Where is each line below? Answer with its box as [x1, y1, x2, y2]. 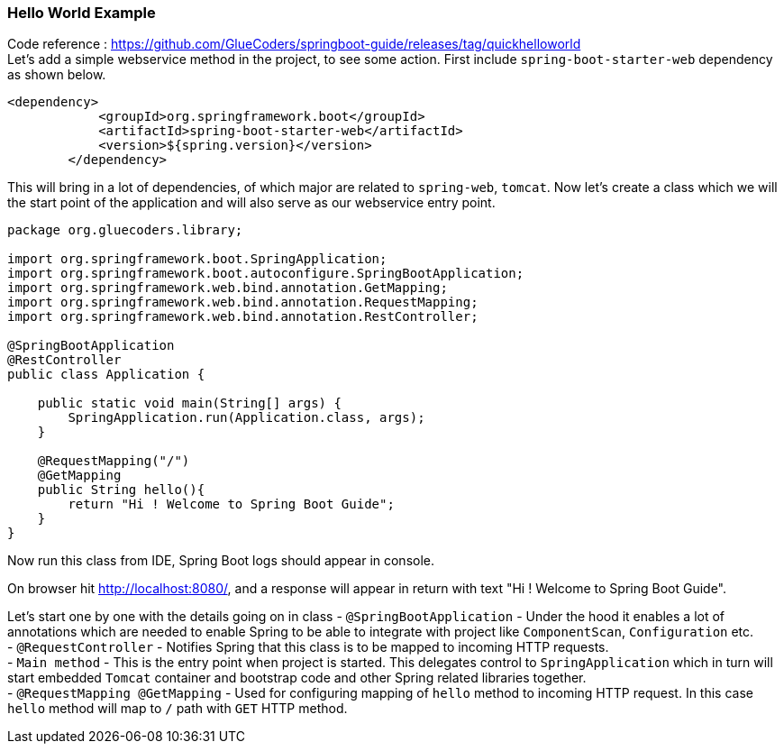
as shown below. [7, 67, 106, 83]
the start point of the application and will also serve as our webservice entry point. [7, 195, 496, 211]
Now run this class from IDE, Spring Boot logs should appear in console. [7, 553, 435, 569]
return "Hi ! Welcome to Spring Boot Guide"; [68, 497, 395, 512]
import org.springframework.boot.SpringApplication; [7, 252, 387, 267]
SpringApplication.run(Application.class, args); [68, 410, 425, 426]
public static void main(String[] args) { [37, 396, 342, 411]
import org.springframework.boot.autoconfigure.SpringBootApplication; [7, 266, 524, 281]
